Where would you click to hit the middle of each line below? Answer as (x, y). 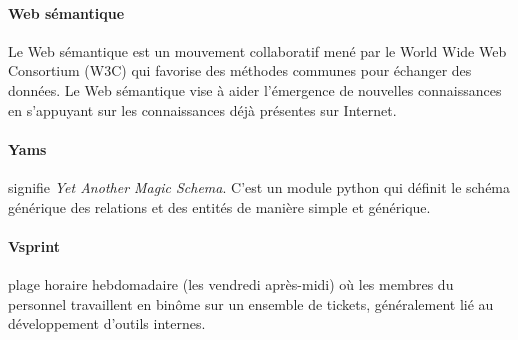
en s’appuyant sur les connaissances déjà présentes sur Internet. (202, 109)
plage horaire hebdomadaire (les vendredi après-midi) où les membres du (231, 283)
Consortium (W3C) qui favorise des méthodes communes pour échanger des (240, 70)
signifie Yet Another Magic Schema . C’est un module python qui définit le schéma (259, 186)
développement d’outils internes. (107, 323)
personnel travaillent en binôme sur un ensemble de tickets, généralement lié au (251, 303)
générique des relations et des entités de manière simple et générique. (219, 206)
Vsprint (34, 245)
